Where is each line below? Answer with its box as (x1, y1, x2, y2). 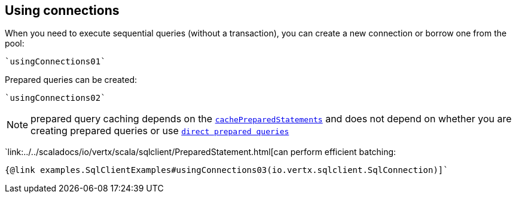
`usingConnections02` (5, 93, 106, 103)
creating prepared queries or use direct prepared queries (30, 125, 289, 137)
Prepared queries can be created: (5, 75, 138, 85)
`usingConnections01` (5, 57, 106, 67)
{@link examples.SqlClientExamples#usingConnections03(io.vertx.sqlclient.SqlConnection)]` (5, 165, 448, 175)
